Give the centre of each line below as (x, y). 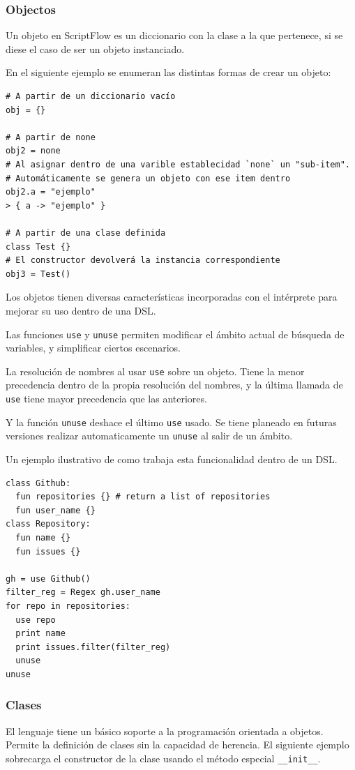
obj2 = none (33, 151)
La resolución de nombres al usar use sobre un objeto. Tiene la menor (155, 371)
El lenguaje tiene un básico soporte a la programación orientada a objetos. (165, 731)
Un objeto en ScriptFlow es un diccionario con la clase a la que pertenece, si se (174, 35)
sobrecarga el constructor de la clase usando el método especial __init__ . (163, 758)
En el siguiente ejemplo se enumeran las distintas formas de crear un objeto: (168, 72)
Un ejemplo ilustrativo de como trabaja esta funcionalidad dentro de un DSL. (172, 459)
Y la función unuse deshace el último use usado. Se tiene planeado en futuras (171, 422)
